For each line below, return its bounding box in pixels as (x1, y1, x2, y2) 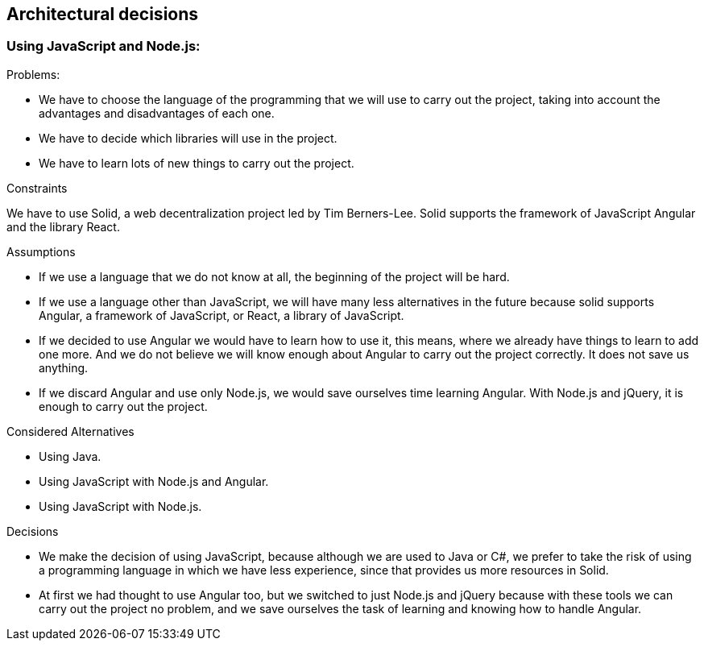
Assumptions (6, 244, 76, 259)
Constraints (6, 180, 68, 195)
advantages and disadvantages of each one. (39, 106, 275, 120)
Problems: (6, 67, 60, 81)
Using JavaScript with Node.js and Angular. (39, 474, 269, 488)
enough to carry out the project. (39, 399, 208, 413)
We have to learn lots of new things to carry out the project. (39, 156, 354, 170)
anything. (39, 360, 89, 375)
